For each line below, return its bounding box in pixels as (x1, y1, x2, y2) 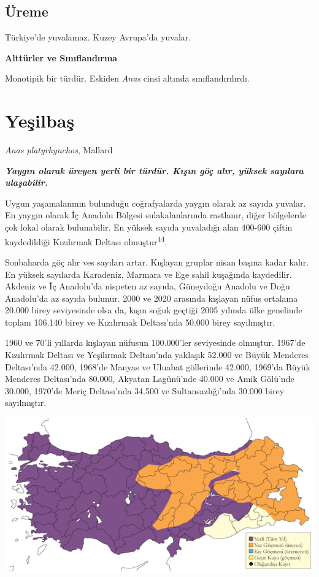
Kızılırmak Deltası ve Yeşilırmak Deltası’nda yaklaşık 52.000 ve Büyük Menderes (5, 348, 309, 361)
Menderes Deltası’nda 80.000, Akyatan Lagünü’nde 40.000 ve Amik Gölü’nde (5, 372, 294, 385)
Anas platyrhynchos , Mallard (5, 143, 113, 156)
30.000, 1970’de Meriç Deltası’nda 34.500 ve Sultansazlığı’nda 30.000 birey (5, 384, 285, 397)
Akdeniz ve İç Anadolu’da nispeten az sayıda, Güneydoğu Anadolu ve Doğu (5, 280, 290, 292)
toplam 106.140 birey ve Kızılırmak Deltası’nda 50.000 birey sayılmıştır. (5, 315, 275, 328)
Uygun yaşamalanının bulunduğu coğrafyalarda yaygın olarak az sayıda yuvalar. (5, 196, 306, 209)
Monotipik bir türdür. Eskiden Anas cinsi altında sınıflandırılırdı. (5, 72, 250, 85)
